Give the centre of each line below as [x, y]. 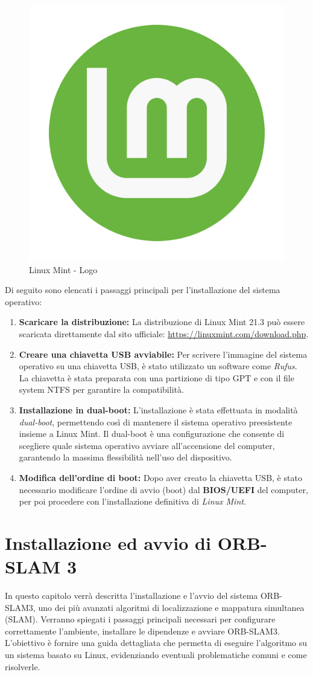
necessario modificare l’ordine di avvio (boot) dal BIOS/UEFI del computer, [163, 489]
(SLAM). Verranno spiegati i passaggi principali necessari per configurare [140, 619]
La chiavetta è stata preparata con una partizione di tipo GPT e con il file [156, 377]
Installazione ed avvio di [108, 542]
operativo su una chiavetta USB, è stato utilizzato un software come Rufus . [158, 366]
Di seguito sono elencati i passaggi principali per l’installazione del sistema [143, 290]
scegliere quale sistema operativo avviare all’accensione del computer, [147, 445]
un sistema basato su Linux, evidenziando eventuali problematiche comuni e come [156, 654]
